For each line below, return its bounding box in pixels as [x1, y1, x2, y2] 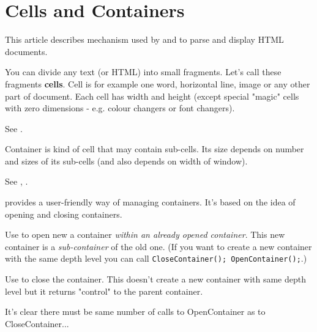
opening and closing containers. [5, 207, 122, 220]
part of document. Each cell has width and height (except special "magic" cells [5, 89, 299, 102]
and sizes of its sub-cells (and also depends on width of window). [5, 154, 248, 167]
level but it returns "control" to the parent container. [5, 284, 203, 297]
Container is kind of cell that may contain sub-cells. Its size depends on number [5, 142, 304, 155]
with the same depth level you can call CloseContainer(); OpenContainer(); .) [5, 252, 307, 265]
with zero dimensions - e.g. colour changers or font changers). [5, 101, 235, 114]
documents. [5, 45, 48, 57]
